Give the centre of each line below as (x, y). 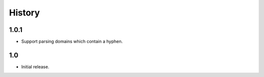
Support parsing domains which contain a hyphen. (72, 42)
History (24, 13)
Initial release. (35, 67)
